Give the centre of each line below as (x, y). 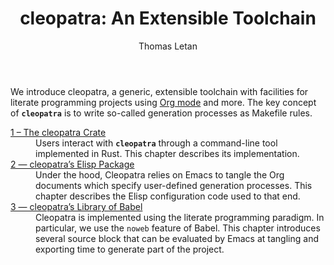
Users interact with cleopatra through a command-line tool (156, 143)
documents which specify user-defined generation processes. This (174, 185)
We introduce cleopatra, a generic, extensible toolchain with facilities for (159, 91)
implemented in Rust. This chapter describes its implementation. (167, 153)
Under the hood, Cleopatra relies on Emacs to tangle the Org (160, 174)
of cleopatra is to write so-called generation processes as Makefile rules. (161, 113)
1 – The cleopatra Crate (58, 132)
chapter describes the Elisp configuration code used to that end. (168, 196)
